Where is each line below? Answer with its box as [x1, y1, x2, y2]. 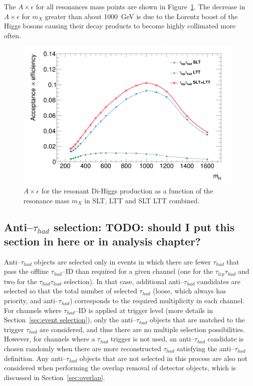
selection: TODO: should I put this [53, 219, 235, 234]
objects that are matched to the [150, 314, 245, 325]
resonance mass [24, 195, 70, 205]
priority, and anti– [4, 295, 59, 306]
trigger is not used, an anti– [110, 334, 195, 344]
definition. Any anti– [4, 353, 66, 363]
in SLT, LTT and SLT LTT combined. [84, 195, 200, 205]
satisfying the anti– [177, 343, 235, 354]
